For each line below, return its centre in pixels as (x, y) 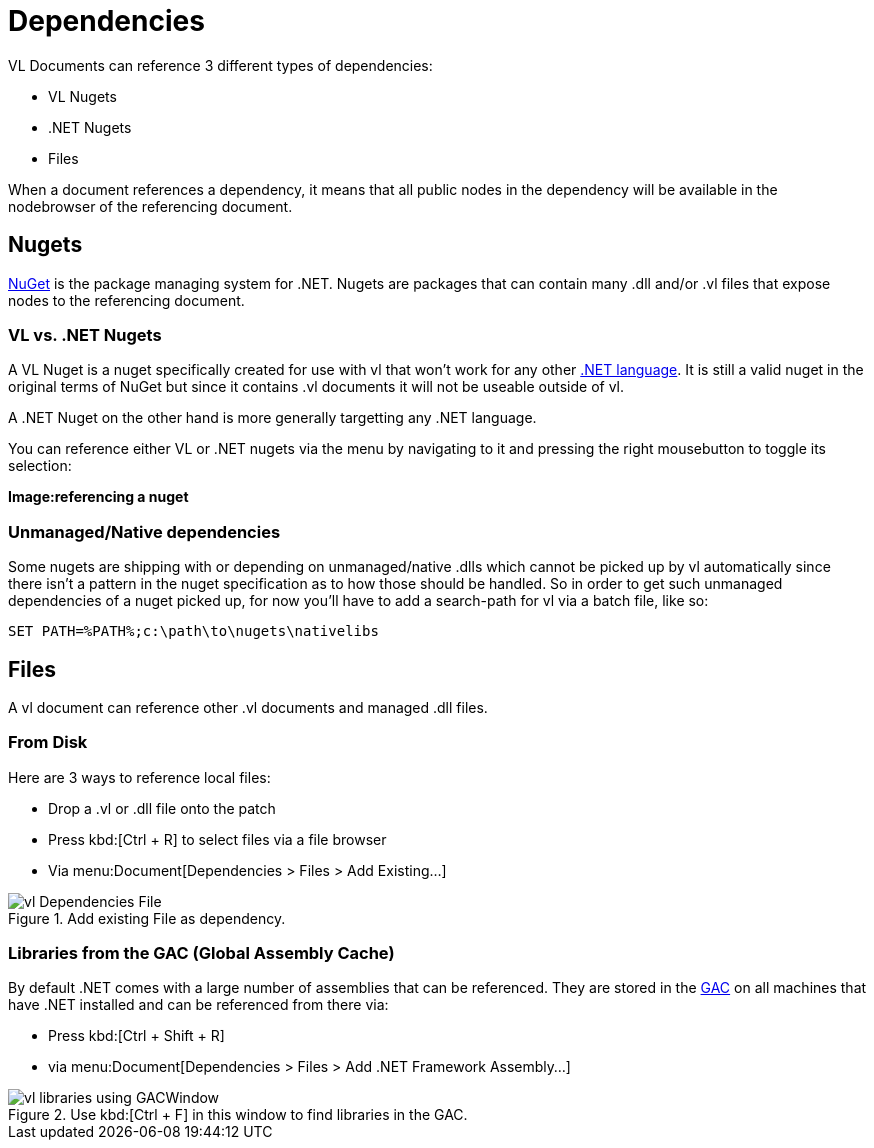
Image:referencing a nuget (98, 497)
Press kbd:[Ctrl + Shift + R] (136, 1036)
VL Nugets (82, 96)
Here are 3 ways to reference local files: (139, 777)
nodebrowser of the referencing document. (150, 206)
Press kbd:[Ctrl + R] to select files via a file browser (217, 839)
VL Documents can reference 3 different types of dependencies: (220, 65)
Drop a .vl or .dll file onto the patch (162, 808)
